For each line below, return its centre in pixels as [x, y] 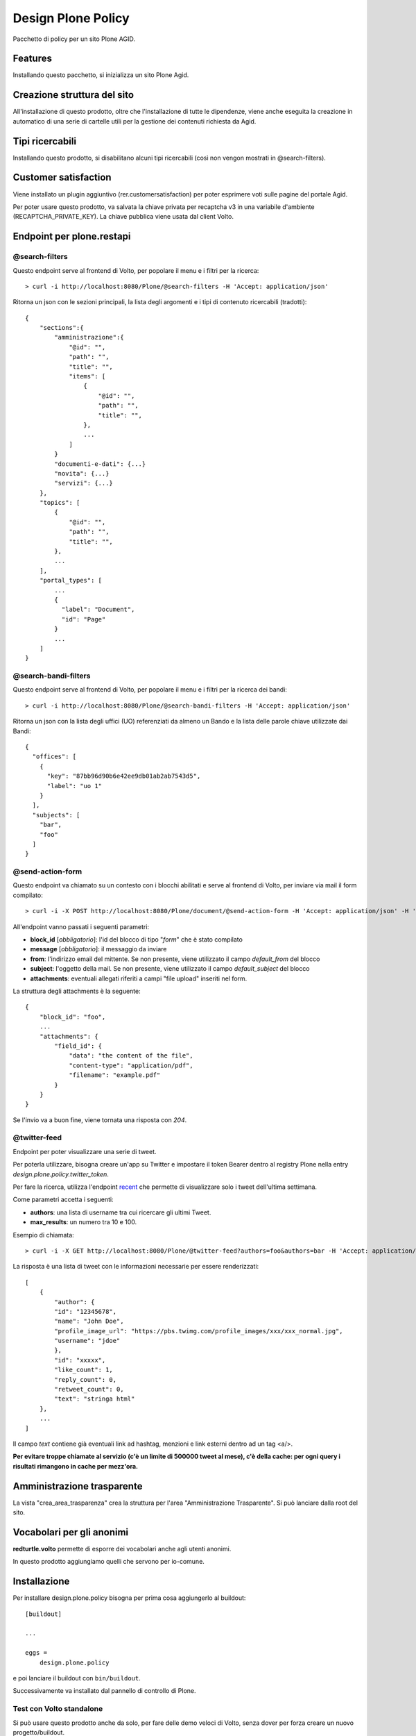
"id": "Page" [84, 619]
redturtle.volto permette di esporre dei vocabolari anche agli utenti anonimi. [122, 1549]
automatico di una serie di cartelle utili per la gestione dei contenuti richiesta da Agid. [135, 121]
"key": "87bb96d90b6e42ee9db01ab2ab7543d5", [124, 776]
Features [32, 59]
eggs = [36, 1653]
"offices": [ [54, 757]
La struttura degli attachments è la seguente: [77, 991]
